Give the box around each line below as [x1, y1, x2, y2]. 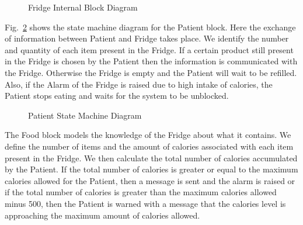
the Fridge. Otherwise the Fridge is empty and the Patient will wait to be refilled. [5, 66, 297, 78]
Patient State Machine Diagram [28, 109, 142, 121]
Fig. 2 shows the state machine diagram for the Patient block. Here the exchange [5, 20, 296, 33]
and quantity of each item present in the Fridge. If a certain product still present [5, 43, 294, 56]
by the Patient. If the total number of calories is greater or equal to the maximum [5, 163, 298, 175]
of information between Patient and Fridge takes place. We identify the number [5, 32, 289, 44]
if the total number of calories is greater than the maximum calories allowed [5, 186, 277, 198]
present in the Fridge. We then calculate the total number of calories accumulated [5, 151, 298, 164]
